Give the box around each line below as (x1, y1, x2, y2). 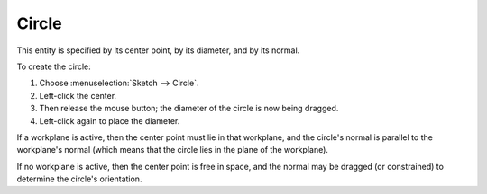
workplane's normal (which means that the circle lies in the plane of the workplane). (16, 145, 329, 155)
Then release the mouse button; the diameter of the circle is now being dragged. (39, 103, 339, 114)
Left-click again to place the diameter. (39, 115, 180, 126)
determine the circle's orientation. (16, 173, 142, 184)
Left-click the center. (39, 90, 117, 101)
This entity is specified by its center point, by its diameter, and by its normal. (16, 45, 300, 56)
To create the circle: (16, 61, 91, 72)
